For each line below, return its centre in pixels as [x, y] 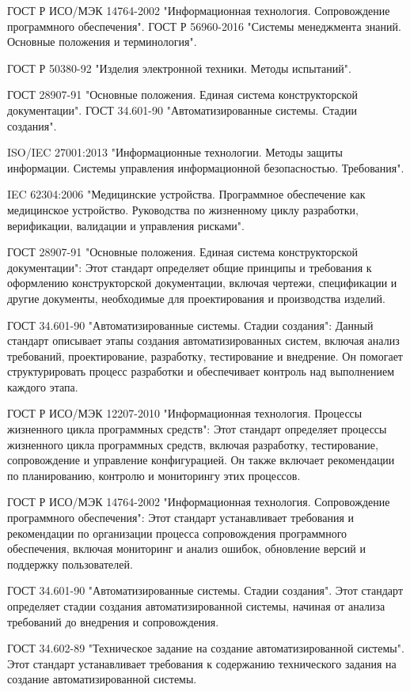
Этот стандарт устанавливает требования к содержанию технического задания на [202, 663]
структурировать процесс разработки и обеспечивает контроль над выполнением [201, 371]
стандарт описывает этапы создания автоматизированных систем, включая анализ [203, 340]
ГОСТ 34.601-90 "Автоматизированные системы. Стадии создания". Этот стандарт [205, 590]
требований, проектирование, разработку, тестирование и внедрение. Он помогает [205, 355]
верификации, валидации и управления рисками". [126, 225]
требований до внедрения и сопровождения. [113, 621]
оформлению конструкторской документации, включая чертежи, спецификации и [202, 283]
